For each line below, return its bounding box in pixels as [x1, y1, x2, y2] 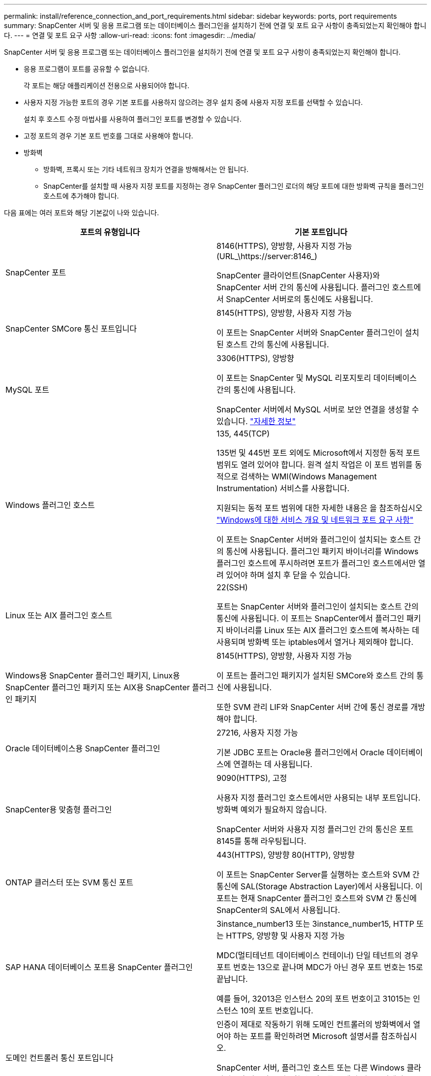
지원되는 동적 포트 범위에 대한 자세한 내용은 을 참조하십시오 [216, 503, 423, 513]
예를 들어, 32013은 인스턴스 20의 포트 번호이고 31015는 [216, 994, 411, 1004]
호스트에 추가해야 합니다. [43, 192, 119, 200]
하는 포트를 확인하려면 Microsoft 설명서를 [233, 1031, 379, 1041]
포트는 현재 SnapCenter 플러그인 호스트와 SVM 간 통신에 [216, 893, 417, 903]
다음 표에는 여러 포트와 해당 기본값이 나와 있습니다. [4, 208, 159, 217]
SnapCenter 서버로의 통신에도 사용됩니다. [226, 294, 373, 304]
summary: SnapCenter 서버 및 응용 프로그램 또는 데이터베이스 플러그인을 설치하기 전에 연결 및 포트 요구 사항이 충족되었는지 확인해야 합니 [4, 21, 427, 30]
